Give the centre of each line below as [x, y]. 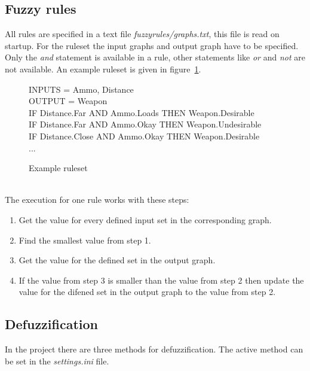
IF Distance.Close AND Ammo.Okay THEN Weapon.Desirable [144, 136]
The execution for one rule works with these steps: [97, 200]
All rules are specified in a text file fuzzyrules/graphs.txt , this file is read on [142, 34]
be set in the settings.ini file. [57, 361]
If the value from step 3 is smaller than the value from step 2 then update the [161, 280]
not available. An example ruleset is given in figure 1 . [103, 69]
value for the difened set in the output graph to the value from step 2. [147, 292]
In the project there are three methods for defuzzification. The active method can [154, 349]
